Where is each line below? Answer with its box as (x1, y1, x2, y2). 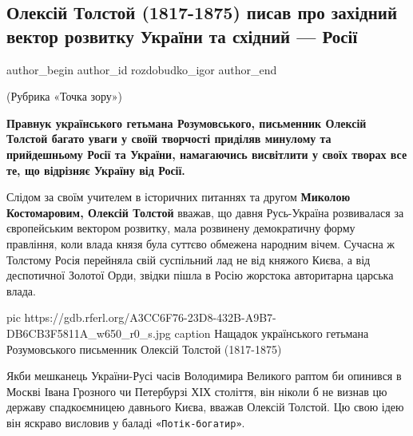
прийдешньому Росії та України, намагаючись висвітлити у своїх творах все (6, 145, 407, 162)
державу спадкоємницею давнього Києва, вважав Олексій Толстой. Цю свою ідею (6, 398, 404, 415)
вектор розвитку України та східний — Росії (6, 23, 358, 48)
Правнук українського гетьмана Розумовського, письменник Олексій (6, 114, 367, 131)
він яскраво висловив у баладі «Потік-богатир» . (6, 414, 245, 430)
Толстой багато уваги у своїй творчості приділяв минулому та (6, 130, 332, 147)
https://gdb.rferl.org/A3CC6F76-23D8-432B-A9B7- (24, 309, 276, 326)
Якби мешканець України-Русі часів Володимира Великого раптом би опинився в (6, 367, 402, 384)
